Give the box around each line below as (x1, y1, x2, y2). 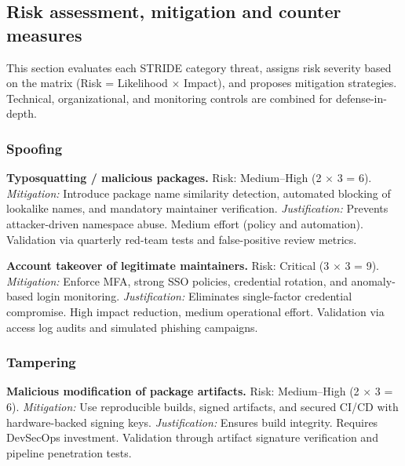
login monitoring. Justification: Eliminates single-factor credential (36, 288, 352, 304)
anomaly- (351, 272, 396, 289)
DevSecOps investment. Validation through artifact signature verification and (6, 429, 378, 446)
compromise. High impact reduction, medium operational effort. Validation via (6, 303, 385, 319)
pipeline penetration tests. (6, 444, 132, 461)
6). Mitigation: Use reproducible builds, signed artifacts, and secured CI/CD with (6, 398, 399, 414)
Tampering (6, 352, 76, 372)
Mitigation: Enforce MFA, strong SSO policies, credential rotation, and (6, 272, 348, 289)
